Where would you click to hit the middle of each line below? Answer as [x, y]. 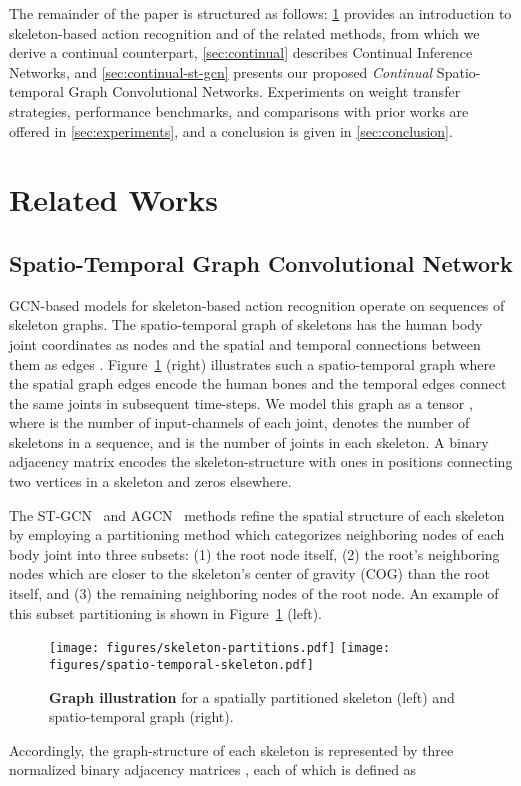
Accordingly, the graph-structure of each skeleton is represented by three [231, 749]
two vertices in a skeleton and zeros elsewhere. [150, 481]
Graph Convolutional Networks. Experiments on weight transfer [264, 91]
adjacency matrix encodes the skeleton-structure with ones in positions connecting [261, 461]
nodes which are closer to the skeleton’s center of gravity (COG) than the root [249, 573]
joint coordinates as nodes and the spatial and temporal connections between [245, 343]
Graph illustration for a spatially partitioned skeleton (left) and [252, 696]
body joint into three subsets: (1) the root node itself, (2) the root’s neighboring [254, 553]
